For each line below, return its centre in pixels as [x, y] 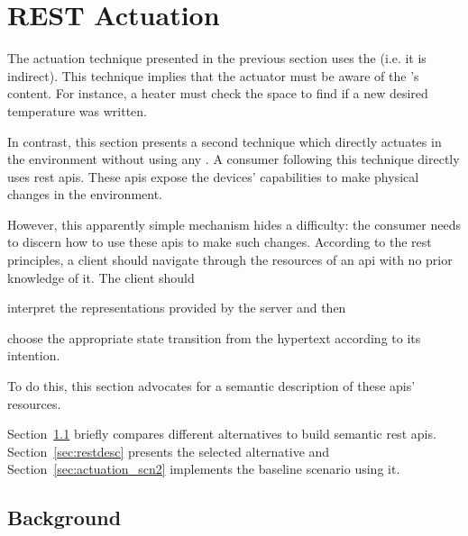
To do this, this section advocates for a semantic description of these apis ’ [211, 386]
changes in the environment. [85, 194]
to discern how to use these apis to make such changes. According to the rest [220, 242]
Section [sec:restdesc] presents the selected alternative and [169, 451]
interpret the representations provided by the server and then [177, 308]
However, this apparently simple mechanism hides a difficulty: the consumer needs [234, 224]
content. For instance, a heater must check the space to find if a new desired [218, 93]
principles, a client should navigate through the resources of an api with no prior [230, 260]
